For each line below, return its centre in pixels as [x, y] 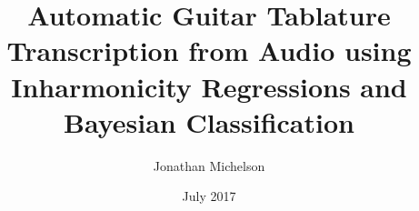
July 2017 [209, 196]
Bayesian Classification [209, 121]
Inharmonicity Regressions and [209, 86]
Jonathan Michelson [209, 165]
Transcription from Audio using [209, 50]
